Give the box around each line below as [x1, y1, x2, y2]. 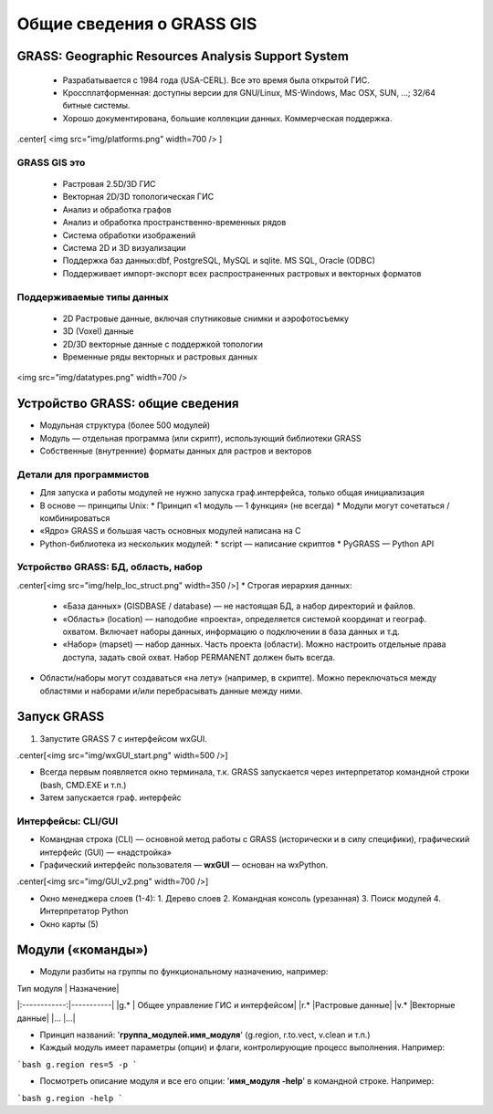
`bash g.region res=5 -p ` [16, 1059, 138, 1069]
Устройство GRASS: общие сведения [16, 396, 239, 411]
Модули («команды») [16, 942, 149, 958]
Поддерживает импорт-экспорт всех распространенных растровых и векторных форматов [62, 267, 422, 278]
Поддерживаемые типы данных [16, 290, 169, 303]
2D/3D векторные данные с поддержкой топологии [62, 338, 264, 349]
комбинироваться [39, 512, 110, 524]
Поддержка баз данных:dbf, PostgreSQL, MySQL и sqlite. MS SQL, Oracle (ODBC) [62, 255, 376, 266]
